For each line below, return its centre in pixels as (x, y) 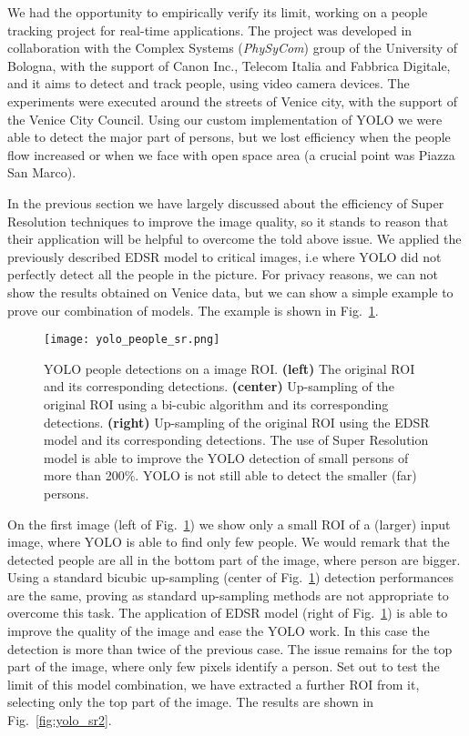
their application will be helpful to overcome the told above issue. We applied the (234, 239)
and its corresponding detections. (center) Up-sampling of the (219, 386)
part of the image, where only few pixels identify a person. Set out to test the (224, 666)
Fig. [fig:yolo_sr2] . (60, 720)
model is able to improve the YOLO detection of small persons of (226, 457)
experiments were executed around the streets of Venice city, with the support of (232, 101)
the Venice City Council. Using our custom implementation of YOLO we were (225, 119)
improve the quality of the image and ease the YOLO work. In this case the (219, 631)
